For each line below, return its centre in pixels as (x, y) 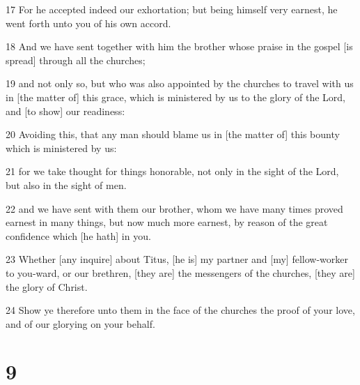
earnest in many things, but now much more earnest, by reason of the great (167, 222)
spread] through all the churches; (76, 60)
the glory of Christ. (47, 286)
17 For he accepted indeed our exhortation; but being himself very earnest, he (172, 9)
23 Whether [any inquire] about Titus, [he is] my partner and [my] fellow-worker (177, 259)
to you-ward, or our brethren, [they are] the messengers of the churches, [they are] (180, 272)
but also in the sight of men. (66, 184)
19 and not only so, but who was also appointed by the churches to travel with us (180, 83)
